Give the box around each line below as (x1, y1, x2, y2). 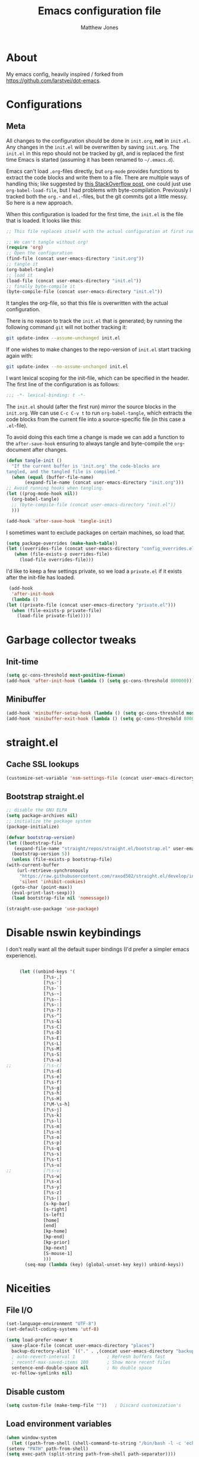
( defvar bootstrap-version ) (6, 834, 76, 840)
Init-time (6, 657, 38, 667)
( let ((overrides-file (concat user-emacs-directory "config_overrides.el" (6, 545, 197, 552)
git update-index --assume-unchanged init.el (6, 335, 120, 341)
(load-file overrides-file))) (19, 557, 94, 563)
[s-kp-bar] (43, 1200, 70, 1207)
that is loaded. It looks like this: (6, 217, 82, 224)
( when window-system (6, 1434, 57, 1440)
